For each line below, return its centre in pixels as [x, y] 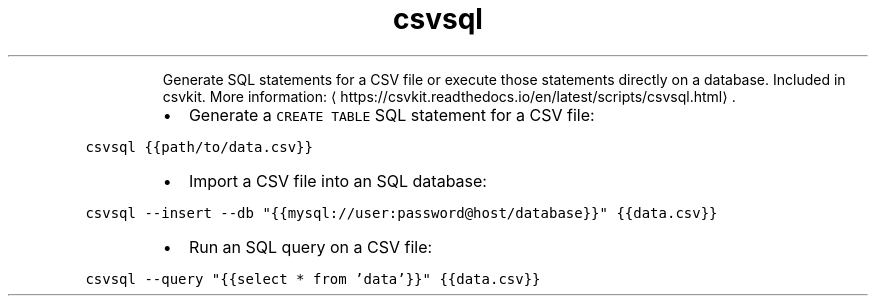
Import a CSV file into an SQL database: [337, 180]
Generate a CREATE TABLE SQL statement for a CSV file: [391, 114]
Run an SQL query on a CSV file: [310, 246]
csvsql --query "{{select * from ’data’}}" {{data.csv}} [313, 278]
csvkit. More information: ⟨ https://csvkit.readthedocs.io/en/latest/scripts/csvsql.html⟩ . [449, 96]
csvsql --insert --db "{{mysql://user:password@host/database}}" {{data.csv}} [401, 212]
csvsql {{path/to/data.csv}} [199, 146]
